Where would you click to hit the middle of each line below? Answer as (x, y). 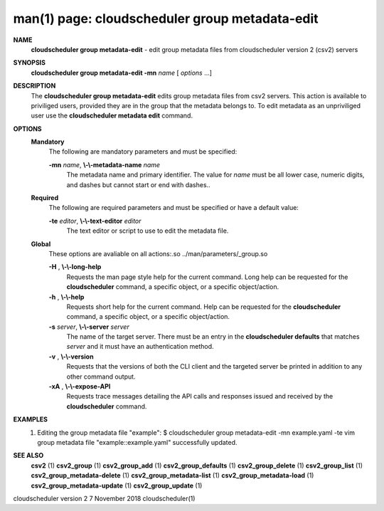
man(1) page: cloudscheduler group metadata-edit (166, 19)
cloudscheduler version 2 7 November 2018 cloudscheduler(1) (104, 498)
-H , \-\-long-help (75, 267)
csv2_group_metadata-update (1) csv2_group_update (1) (117, 485)
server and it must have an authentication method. (140, 347)
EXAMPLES (30, 419)
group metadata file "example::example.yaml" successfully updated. (137, 442)
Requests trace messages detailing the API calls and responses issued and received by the (200, 396)
